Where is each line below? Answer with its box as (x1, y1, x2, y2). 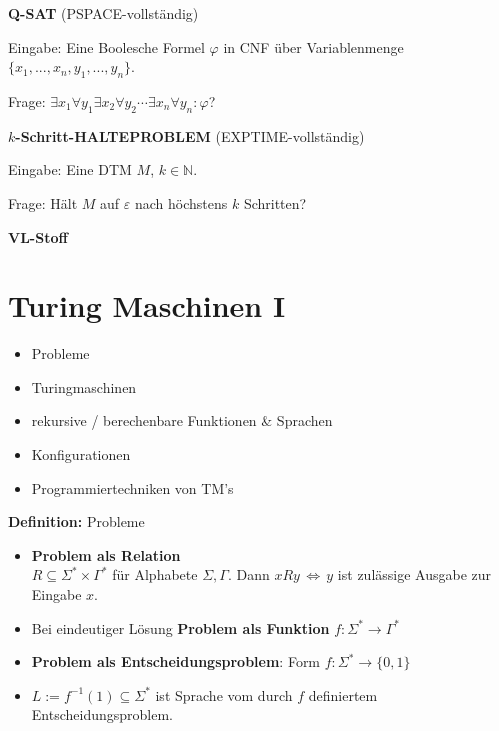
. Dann (227, 564, 270, 585)
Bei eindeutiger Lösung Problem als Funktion (31, 617, 330, 638)
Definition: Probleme (8, 511, 145, 532)
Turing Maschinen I (8, 285, 286, 326)
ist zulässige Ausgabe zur (337, 564, 492, 585)
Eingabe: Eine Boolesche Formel (8, 36, 205, 57)
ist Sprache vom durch (155, 684, 293, 705)
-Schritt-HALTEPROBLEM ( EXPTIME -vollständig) (15, 125, 365, 146)
